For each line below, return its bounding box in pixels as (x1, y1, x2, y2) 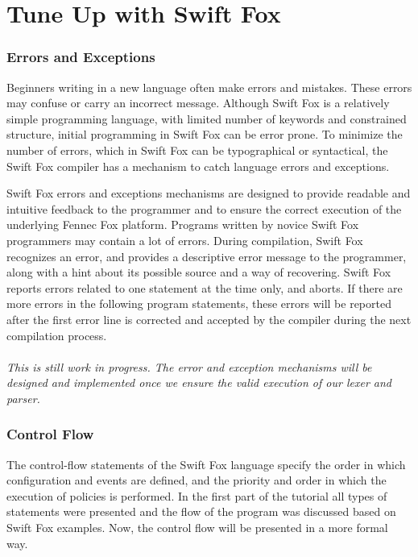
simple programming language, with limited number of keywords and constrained (6, 110, 407, 127)
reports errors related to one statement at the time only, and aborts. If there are (6, 279, 403, 296)
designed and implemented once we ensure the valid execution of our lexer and (6, 374, 391, 391)
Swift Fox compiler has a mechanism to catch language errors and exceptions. (6, 157, 390, 174)
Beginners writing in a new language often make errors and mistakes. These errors (6, 78, 412, 95)
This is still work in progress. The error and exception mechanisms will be (6, 358, 372, 375)
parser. (6, 389, 40, 406)
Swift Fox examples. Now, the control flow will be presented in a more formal (6, 519, 388, 536)
